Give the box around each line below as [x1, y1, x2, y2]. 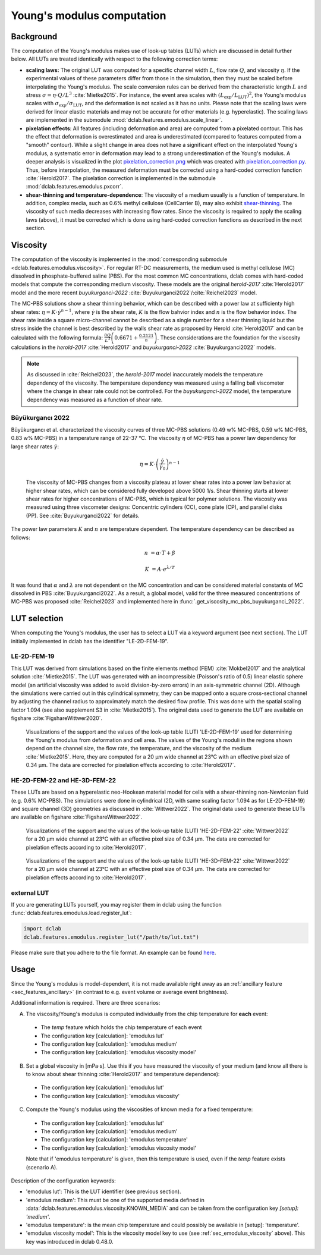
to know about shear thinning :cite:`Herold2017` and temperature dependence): [26, 1071, 220, 1078]
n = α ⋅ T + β [144, 549, 175, 556]
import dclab [23, 925, 62, 932]
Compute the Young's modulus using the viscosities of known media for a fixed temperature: [26, 1106, 253, 1113]
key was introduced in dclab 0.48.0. [26, 1238, 114, 1245]
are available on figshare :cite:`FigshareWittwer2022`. [11, 813, 143, 820]
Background [11, 32, 58, 42]
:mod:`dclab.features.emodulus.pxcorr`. [26, 183, 123, 190]
